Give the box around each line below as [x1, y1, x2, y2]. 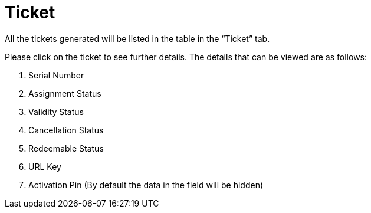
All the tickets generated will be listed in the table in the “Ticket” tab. [5, 33, 270, 44]
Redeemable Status [28, 143, 104, 153]
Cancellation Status [28, 124, 104, 135]
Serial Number [28, 70, 84, 80]
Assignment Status [28, 88, 101, 99]
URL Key [28, 161, 61, 172]
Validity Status [28, 106, 84, 117]
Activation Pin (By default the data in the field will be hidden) [28, 179, 264, 190]
